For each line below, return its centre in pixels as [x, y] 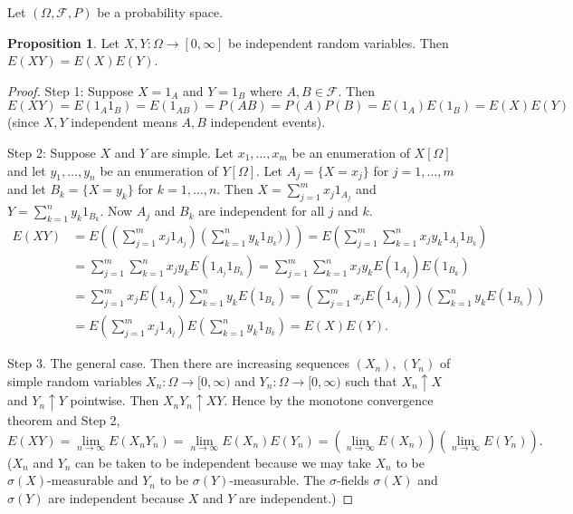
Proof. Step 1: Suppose [71, 90]
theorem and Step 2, [64, 420]
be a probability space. [160, 12]
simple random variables [75, 380]
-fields [353, 480]
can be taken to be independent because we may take [223, 462]
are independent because [116, 497]
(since [24, 122]
